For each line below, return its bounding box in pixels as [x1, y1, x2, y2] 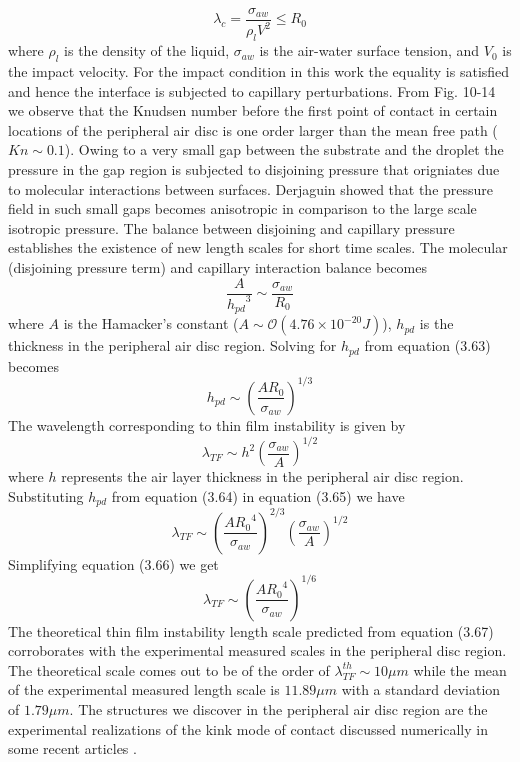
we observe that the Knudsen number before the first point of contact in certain [8, 100, 498, 121]
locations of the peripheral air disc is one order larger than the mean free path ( [8, 119, 498, 140]
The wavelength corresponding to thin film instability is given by [8, 414, 406, 435]
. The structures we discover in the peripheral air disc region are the [69, 699, 488, 720]
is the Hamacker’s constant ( [63, 313, 239, 334]
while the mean [413, 659, 507, 680]
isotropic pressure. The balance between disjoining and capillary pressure [8, 217, 455, 238]
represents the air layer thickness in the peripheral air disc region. [61, 466, 464, 487]
